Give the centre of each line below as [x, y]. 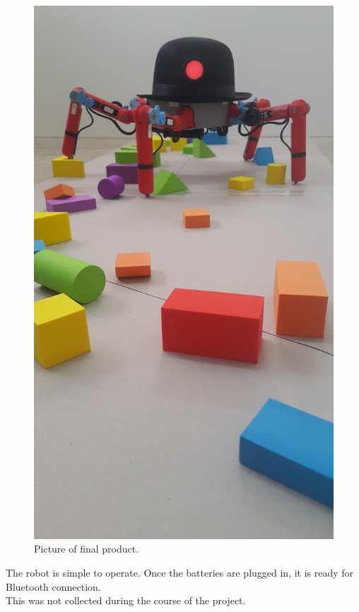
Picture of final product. [87, 549]
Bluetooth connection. [53, 586]
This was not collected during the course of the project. [126, 600]
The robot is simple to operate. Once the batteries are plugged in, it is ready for [180, 572]
